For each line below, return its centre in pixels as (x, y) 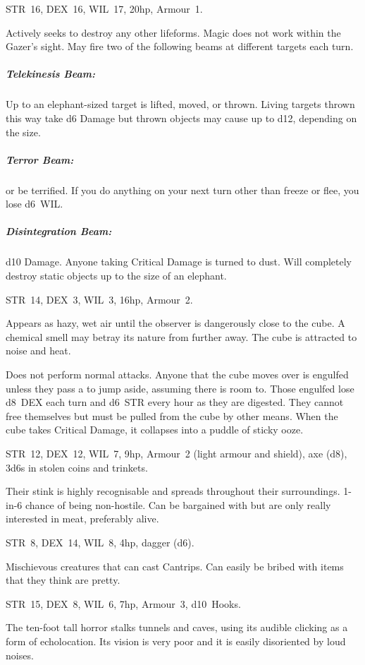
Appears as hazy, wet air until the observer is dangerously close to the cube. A (175, 323)
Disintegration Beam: (59, 231)
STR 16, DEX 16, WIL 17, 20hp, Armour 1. (104, 8)
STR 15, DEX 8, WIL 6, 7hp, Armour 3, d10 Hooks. (123, 603)
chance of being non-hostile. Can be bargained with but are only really (178, 504)
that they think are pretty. (63, 580)
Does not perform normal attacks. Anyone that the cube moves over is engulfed (177, 374)
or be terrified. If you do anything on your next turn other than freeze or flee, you (182, 190)
